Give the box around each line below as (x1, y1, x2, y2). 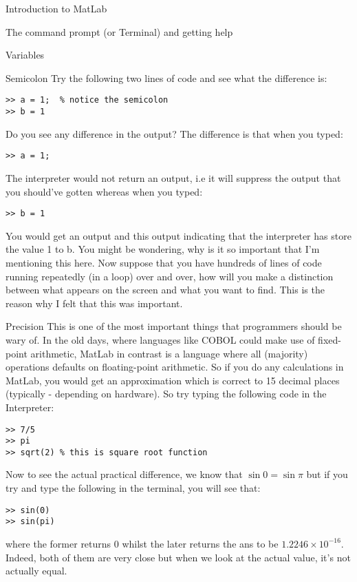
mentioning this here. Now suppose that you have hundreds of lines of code (6, 255, 322, 269)
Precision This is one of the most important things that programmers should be (6, 319, 342, 333)
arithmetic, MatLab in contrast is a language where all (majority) (30, 346, 308, 360)
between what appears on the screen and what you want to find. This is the (6, 282, 325, 297)
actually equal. (6, 563, 67, 578)
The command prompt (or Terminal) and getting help (6, 24, 233, 39)
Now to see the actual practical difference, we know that (6, 467, 243, 481)
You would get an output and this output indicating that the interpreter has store (6, 228, 351, 242)
